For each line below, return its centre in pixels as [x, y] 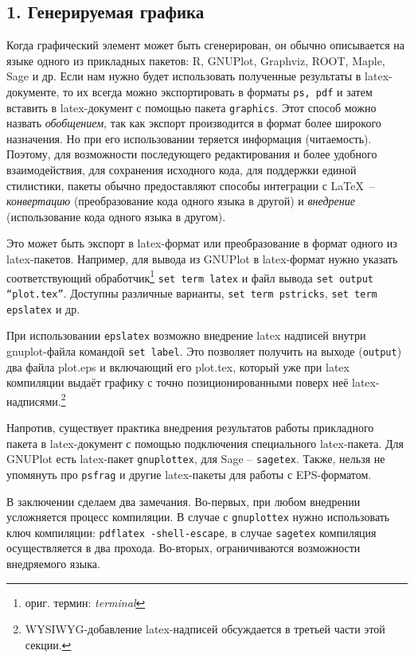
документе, [33, 91]
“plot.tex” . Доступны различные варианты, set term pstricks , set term [192, 292]
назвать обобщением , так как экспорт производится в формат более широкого [194, 123]
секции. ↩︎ [48, 644]
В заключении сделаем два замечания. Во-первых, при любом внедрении [184, 501]
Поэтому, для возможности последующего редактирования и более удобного [192, 154]
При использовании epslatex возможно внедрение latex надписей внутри [186, 335]
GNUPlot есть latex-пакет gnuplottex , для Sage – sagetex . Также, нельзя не [196, 459]
